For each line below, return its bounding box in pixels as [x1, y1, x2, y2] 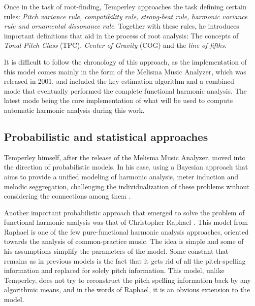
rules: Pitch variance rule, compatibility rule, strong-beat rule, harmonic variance [4, 11, 248, 21]
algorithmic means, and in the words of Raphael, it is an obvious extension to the [4, 284, 250, 295]
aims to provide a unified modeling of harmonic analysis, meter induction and [4, 171, 238, 181]
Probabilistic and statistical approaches [4, 129, 208, 144]
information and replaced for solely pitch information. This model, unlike [4, 265, 224, 275]
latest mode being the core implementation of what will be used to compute [4, 95, 233, 105]
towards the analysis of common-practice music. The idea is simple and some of [4, 236, 244, 246]
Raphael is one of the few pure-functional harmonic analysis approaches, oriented [4, 226, 249, 237]
